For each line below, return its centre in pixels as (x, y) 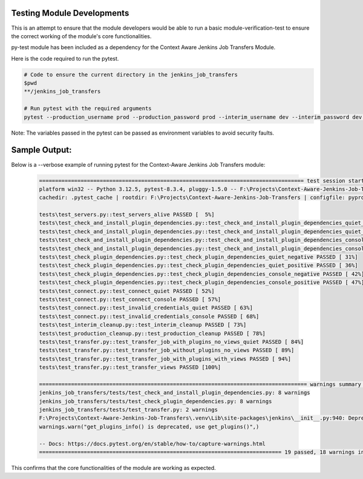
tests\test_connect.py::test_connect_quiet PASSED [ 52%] (127, 291)
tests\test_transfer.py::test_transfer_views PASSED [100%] (130, 367)
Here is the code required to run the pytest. (65, 58)
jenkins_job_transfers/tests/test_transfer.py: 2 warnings (128, 410)
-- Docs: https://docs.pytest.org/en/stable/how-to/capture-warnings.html (152, 444)
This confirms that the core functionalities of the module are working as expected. (113, 467)
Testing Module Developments (70, 13)
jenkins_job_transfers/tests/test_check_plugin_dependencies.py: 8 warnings (155, 401)
